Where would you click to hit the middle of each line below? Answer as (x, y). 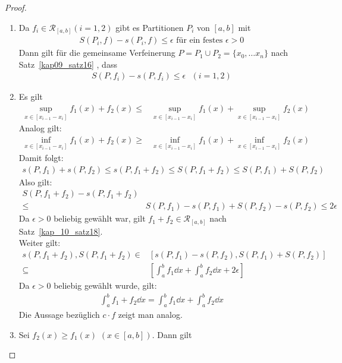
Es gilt (31, 97)
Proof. (16, 7)
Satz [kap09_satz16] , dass (68, 64)
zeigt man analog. (150, 315)
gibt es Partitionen (150, 27)
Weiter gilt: (40, 243)
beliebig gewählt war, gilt (100, 218)
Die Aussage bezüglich (59, 315)
